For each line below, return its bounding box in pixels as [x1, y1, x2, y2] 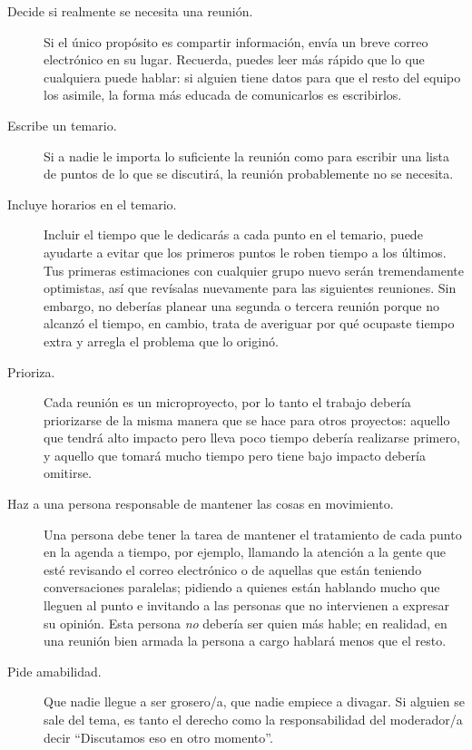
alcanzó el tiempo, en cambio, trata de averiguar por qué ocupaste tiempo [44, 314, 455, 333]
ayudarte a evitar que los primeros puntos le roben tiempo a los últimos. [44, 242, 447, 261]
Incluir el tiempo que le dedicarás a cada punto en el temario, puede [44, 225, 423, 244]
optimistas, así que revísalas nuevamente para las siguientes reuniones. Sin [44, 278, 457, 297]
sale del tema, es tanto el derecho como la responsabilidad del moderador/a [44, 710, 463, 728]
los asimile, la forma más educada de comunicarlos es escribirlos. [44, 85, 402, 104]
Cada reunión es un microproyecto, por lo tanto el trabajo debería [44, 393, 411, 412]
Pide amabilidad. [7, 661, 102, 680]
